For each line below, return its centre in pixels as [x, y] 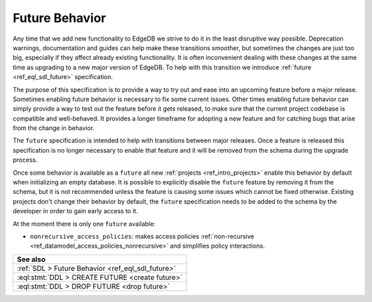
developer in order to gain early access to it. [75, 211]
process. [25, 160]
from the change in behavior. [54, 128]
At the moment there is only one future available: [84, 224]
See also [31, 259]
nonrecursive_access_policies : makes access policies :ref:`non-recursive [142, 236]
